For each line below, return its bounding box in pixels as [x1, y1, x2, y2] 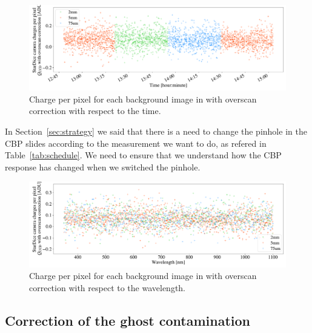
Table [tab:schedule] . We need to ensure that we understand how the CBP [5, 149, 282, 161]
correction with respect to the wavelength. [29, 281, 186, 294]
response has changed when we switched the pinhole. [5, 160, 201, 173]
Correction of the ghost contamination [5, 311, 251, 329]
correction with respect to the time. [29, 104, 161, 117]
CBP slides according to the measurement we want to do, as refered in [5, 136, 267, 149]
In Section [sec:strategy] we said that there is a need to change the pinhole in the [5, 124, 307, 137]
